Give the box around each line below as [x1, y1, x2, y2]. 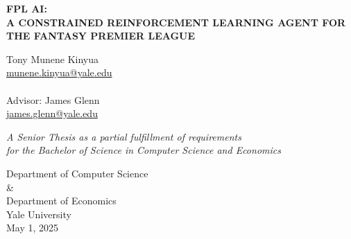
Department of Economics [6, 193, 117, 208]
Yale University [6, 206, 71, 221]
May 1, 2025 [6, 220, 59, 235]
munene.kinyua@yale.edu [6, 65, 112, 80]
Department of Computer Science [6, 166, 148, 180]
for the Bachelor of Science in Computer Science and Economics [6, 143, 281, 157]
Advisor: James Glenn [6, 92, 100, 107]
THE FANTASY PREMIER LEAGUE [6, 28, 196, 43]
